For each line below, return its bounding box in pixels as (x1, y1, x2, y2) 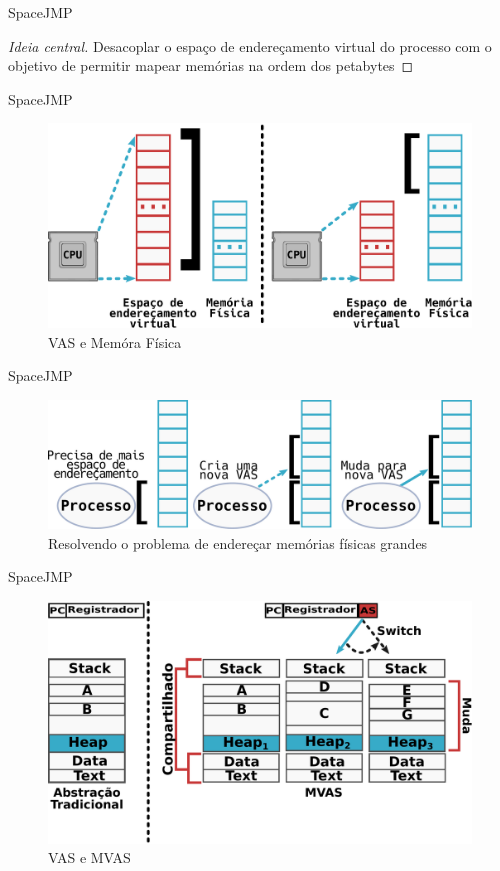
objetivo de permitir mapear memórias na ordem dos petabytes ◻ (8, 55, 414, 76)
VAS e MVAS (48, 847, 131, 868)
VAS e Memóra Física (48, 331, 182, 352)
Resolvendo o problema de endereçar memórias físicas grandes (48, 532, 428, 553)
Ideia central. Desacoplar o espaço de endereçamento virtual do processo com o (8, 35, 492, 56)
